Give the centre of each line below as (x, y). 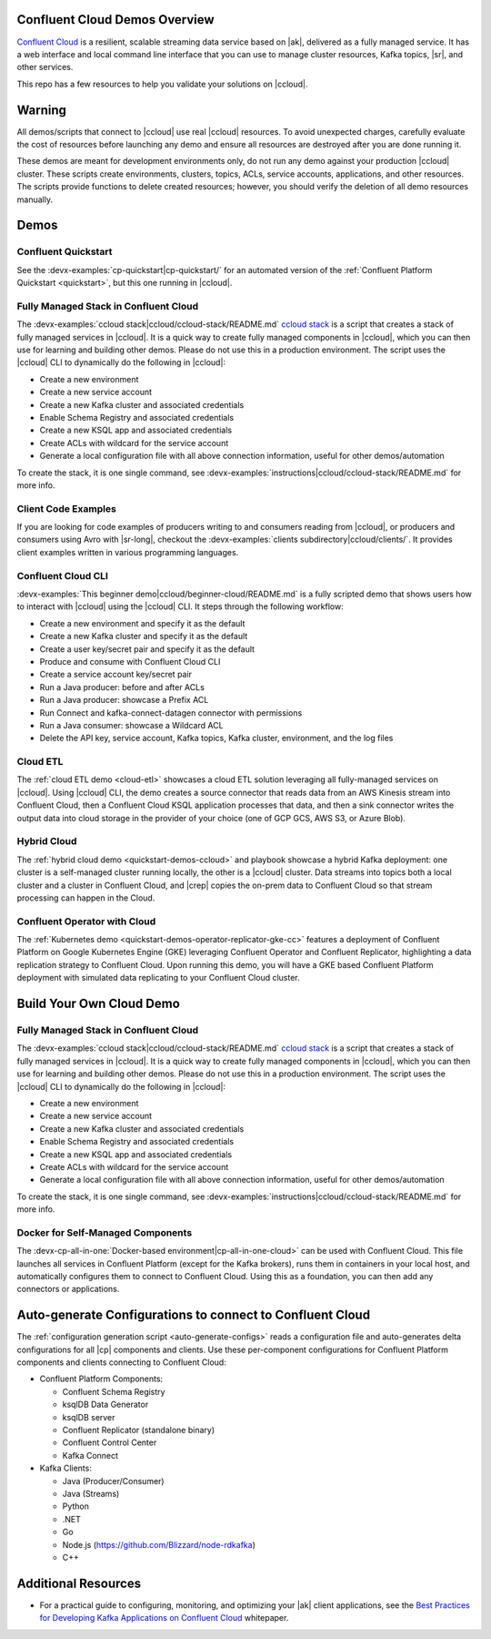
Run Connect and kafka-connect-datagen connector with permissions (171, 713)
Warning (42, 110)
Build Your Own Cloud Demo (99, 1004)
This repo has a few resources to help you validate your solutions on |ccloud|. (162, 84)
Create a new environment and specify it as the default (142, 623)
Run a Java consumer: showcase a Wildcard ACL (131, 725)
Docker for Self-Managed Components (105, 1232)
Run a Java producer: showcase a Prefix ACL (124, 700)
